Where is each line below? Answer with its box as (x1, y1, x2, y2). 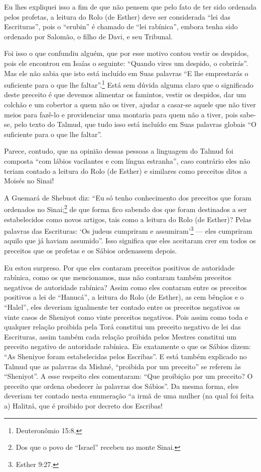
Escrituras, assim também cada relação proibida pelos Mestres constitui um (4, 331, 236, 342)
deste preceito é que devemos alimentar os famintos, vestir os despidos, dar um (4, 89, 246, 100)
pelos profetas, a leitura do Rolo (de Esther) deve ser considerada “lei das (4, 11, 230, 22)
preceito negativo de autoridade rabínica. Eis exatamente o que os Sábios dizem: (4, 341, 251, 352)
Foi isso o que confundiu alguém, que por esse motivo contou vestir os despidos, (4, 48, 249, 58)
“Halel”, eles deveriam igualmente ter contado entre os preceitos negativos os (4, 302, 240, 312)
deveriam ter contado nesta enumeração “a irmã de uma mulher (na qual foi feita (4, 390, 254, 401)
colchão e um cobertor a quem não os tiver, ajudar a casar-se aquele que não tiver (4, 99, 256, 109)
